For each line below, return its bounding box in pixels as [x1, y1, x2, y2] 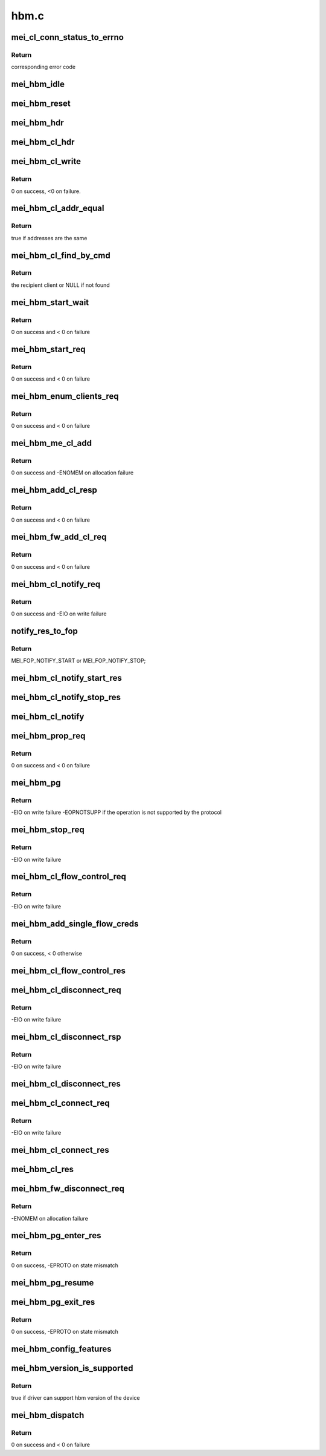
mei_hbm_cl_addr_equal [11, 203, 104, 214]
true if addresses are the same [11, 234, 88, 241]
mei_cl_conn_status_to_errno [11, 32, 124, 42]
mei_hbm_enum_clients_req [11, 391, 119, 401]
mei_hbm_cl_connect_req [11, 1098, 110, 1109]
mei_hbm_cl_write [11, 156, 81, 166]
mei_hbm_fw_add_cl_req [11, 532, 107, 542]
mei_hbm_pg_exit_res [11, 1297, 95, 1307]
